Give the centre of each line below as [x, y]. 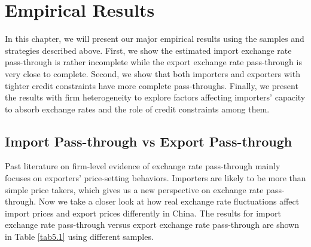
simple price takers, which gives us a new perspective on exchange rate [134, 189]
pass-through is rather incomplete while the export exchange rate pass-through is [153, 62]
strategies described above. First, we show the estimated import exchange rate [148, 50]
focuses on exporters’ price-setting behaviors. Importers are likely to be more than [155, 178]
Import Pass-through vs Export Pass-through [149, 141]
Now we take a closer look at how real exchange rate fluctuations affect [169, 201]
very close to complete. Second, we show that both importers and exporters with [153, 73]
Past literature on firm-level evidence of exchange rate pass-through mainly [143, 166]
